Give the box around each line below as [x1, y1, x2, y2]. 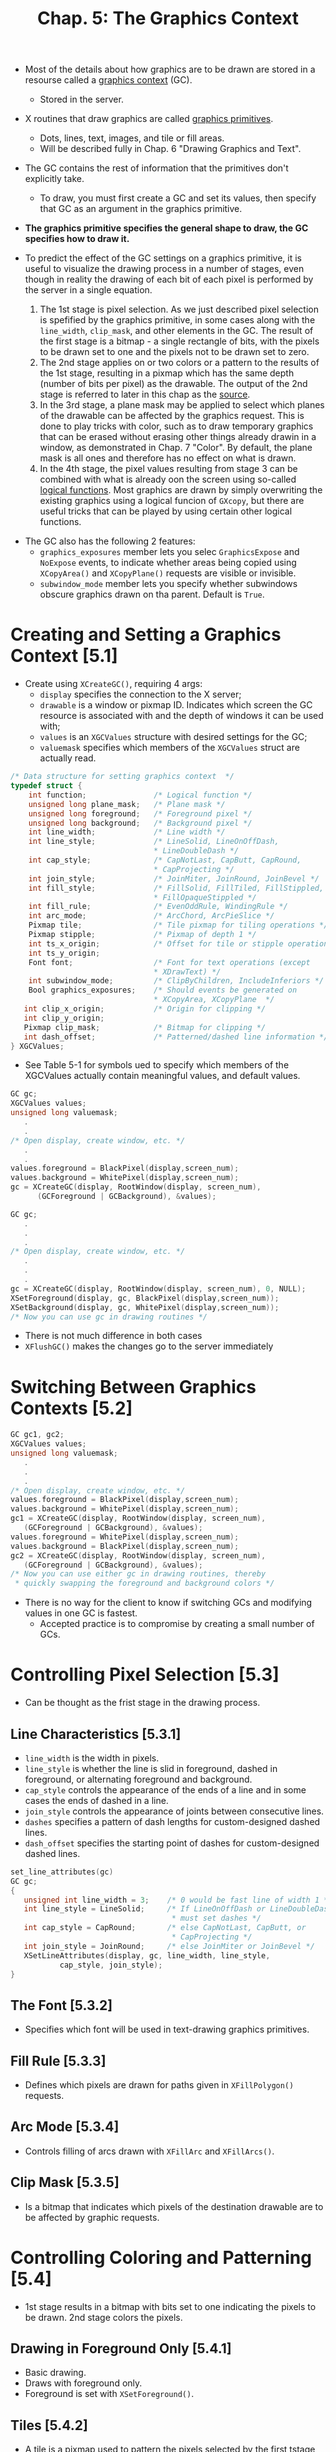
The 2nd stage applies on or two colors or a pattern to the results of [39, 357, 320, 369]
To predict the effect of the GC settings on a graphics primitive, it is [24, 252, 302, 264]
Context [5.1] [10, 645, 118, 667]
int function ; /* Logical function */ [28, 790, 253, 800]
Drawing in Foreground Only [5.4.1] [10, 2340, 232, 2357]
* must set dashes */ [171, 1913, 262, 1924]
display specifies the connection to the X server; [39, 688, 242, 701]
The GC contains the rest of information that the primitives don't [24, 162, 289, 174]
